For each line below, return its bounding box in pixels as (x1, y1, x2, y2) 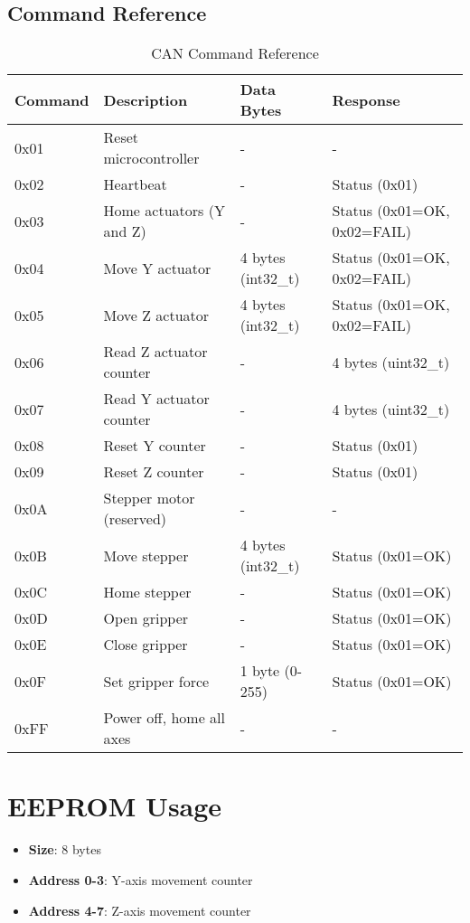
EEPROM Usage (7, 787, 222, 824)
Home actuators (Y (103, 200, 225, 221)
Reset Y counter (103, 435, 206, 457)
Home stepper (103, 581, 192, 603)
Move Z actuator (103, 304, 210, 325)
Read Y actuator (103, 388, 210, 410)
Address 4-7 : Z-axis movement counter (28, 900, 251, 919)
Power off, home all (103, 707, 226, 729)
